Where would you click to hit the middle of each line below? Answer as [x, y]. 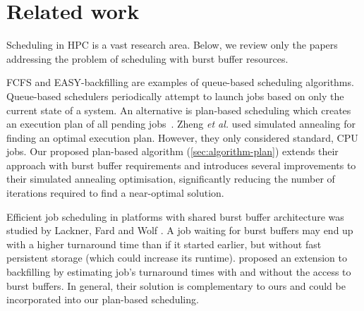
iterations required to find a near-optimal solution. [115, 193]
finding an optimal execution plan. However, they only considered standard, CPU [182, 137]
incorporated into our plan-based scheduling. [103, 299]
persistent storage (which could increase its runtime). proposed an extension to [177, 258]
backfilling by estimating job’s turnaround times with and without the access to [179, 272]
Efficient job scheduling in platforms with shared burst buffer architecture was [175, 216]
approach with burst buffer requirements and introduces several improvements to [181, 165]
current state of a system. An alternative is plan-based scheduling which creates [179, 110]
